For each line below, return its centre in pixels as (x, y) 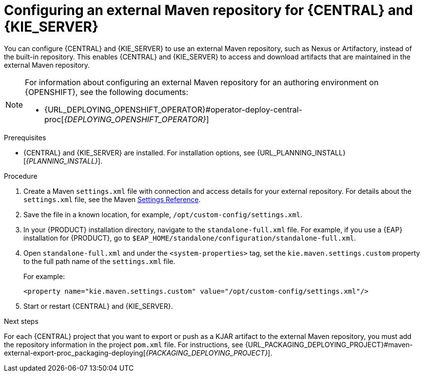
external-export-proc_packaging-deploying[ (75, 353)
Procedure (21, 176)
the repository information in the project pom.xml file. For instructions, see (124, 344)
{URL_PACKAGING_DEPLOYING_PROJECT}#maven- (329, 344)
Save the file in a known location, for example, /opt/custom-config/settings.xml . (163, 214)
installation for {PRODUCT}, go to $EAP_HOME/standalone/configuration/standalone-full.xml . (190, 238)
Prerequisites (25, 137)
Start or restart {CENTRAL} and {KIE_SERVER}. (98, 306)
